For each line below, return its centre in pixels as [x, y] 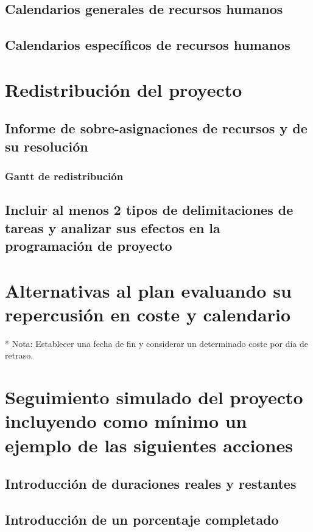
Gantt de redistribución [64, 176]
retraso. [19, 355]
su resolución [47, 146]
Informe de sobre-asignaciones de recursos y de [156, 128]
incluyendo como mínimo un [126, 421]
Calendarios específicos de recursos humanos [148, 45]
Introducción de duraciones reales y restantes [151, 484]
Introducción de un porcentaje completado [142, 519]
